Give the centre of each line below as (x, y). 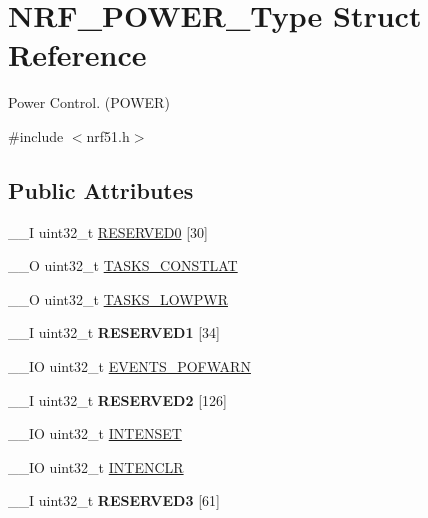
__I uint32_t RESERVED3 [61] (114, 500)
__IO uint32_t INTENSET (95, 433)
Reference (77, 54)
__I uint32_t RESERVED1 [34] (114, 332)
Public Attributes (101, 189)
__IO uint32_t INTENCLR (96, 466)
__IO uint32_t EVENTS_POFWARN (129, 366)
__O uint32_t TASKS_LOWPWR (118, 298)
